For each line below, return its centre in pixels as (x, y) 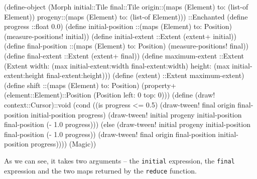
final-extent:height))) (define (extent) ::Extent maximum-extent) (145, 75)
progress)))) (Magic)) (63, 144)
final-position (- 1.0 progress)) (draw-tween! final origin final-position (110, 134)
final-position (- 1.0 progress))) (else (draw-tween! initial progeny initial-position (127, 124)
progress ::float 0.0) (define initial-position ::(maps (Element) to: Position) (118, 26)
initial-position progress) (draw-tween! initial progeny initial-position (136, 114)
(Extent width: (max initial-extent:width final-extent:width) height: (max (117, 65)
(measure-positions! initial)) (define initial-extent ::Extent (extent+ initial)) (120, 36)
